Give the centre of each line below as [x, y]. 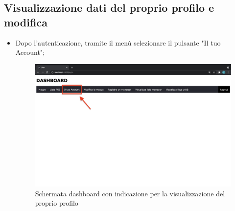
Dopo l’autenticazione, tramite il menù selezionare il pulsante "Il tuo [118, 42]
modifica [26, 22]
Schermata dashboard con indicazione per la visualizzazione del [130, 193]
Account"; [30, 52]
